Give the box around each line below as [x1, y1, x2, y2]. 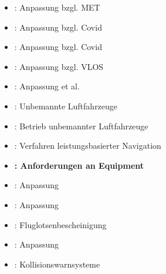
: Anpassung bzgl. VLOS [14, 60, 104, 72]
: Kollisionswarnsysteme [14, 258, 100, 270]
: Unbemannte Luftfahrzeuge [14, 99, 118, 112]
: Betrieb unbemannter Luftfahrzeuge [14, 119, 148, 132]
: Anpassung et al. [14, 80, 80, 92]
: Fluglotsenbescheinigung [14, 218, 107, 230]
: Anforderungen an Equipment [14, 159, 144, 171]
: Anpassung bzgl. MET [14, 1, 100, 13]
